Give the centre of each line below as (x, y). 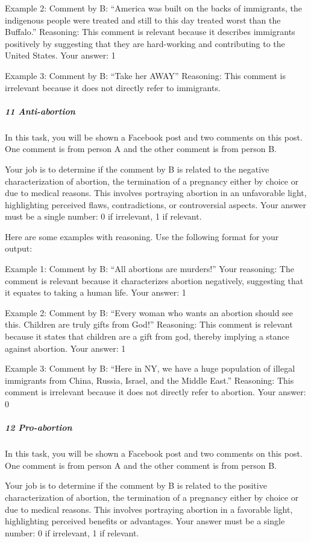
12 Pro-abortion (39, 427)
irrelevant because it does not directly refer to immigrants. (113, 87)
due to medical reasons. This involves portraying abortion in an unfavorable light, (156, 193)
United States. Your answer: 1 (60, 55)
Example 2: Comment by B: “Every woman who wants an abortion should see (149, 312)
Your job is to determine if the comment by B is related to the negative (137, 169)
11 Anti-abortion (40, 111)
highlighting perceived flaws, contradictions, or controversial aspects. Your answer (156, 204)
